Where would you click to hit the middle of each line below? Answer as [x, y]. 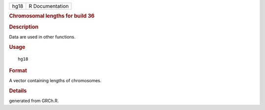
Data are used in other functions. [42, 37]
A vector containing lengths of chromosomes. [55, 81]
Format [18, 70]
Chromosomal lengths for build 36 [52, 16]
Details [18, 91]
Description [24, 27]
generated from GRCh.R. [34, 101]
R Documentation [49, 6]
